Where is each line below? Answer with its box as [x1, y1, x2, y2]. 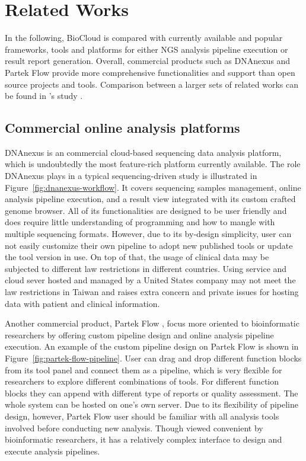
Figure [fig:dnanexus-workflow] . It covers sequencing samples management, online [5, 181, 301, 193]
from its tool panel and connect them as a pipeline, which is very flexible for [5, 363, 282, 376]
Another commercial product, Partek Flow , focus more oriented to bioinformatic [5, 317, 299, 329]
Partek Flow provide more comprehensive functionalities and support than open [5, 66, 295, 78]
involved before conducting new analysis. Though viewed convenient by [5, 421, 263, 434]
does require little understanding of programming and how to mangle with [5, 216, 275, 228]
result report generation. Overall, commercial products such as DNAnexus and [5, 55, 291, 67]
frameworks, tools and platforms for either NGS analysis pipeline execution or [5, 43, 288, 55]
